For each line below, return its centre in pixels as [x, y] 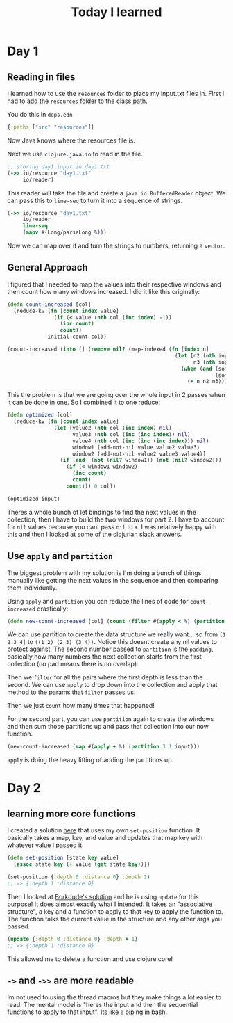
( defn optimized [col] [40, 415]
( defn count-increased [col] [49, 304]
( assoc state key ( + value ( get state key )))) [82, 864]
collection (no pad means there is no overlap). [73, 664]
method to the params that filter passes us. [71, 692]
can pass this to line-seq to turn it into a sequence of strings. [95, 200]
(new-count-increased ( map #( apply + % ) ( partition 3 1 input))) [103, 747]
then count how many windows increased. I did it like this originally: [104, 291]
